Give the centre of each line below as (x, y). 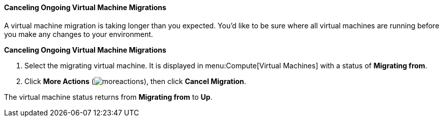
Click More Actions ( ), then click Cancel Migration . (135, 81)
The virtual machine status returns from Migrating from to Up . (108, 97)
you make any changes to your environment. (79, 34)
